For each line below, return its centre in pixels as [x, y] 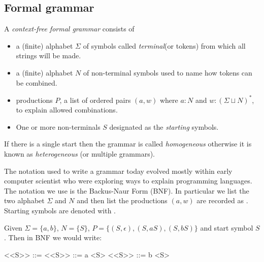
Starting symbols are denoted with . [60, 211]
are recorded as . [222, 200]
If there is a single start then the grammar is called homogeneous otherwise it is [128, 144]
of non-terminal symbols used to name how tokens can [168, 72]
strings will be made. [48, 55]
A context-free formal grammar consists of [69, 29]
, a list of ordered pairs [95, 100]
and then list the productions [122, 200]
